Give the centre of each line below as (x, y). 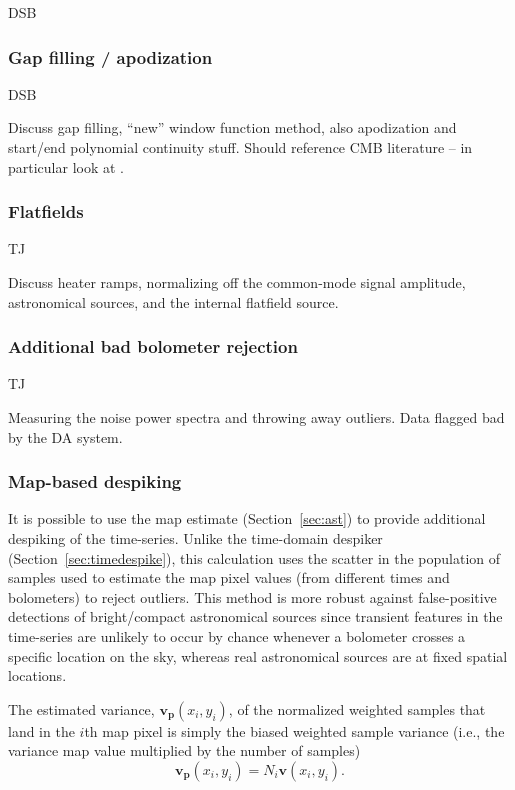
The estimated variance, (81, 708)
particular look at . (66, 166)
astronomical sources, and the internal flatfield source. (173, 301)
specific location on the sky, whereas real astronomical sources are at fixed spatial (258, 655)
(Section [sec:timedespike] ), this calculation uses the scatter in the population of (254, 557)
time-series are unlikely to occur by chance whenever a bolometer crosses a (237, 635)
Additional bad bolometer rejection (153, 346)
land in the (41, 730)
